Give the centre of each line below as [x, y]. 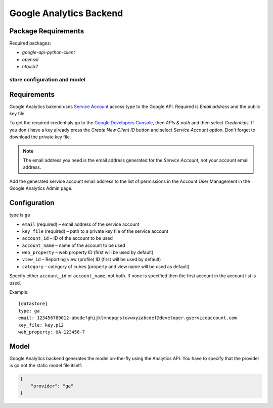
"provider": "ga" [52, 386]
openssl [30, 59]
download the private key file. [40, 137]
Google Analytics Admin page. [41, 188]
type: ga [29, 311]
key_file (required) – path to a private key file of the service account [95, 231]
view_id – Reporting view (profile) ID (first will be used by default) [92, 260]
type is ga [20, 215]
